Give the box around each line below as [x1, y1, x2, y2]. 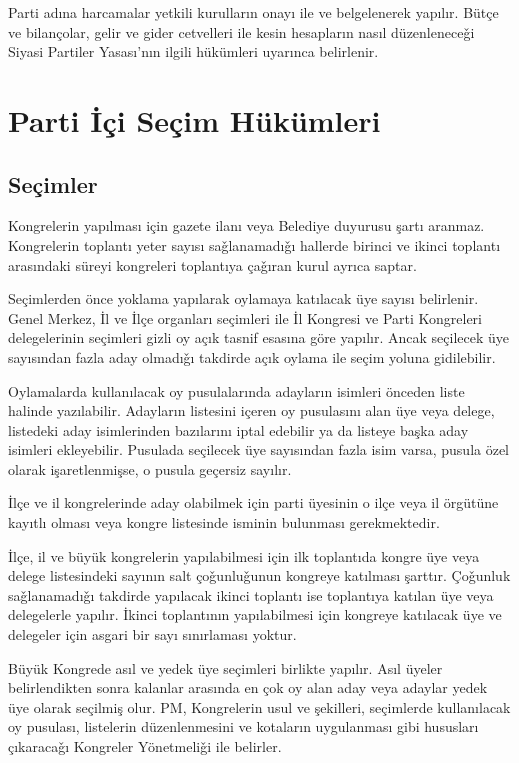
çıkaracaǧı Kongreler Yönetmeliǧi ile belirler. [8, 736, 282, 757]
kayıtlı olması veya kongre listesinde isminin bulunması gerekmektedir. [8, 512, 440, 533]
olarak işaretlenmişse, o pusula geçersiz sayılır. [8, 458, 292, 479]
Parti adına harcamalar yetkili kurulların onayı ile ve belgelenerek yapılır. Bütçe [8, 2, 499, 22]
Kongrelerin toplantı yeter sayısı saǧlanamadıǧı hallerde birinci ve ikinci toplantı [8, 234, 501, 255]
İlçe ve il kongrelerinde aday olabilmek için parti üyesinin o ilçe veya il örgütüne [8, 492, 499, 513]
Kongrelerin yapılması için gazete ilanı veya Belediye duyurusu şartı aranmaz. [8, 215, 485, 236]
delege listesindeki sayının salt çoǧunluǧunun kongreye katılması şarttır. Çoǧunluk [8, 565, 511, 586]
